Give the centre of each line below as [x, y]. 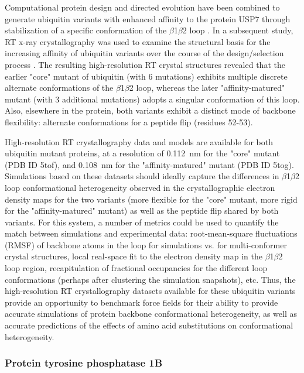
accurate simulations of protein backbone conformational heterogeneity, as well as [151, 314]
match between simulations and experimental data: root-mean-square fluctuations [151, 233]
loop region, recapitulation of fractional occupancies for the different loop [136, 268]
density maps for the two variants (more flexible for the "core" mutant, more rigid [151, 199]
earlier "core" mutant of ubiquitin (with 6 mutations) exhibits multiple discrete [146, 76]
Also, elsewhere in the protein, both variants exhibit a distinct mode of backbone [150, 110]
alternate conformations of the [59, 88]
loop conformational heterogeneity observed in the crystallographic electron [140, 187]
